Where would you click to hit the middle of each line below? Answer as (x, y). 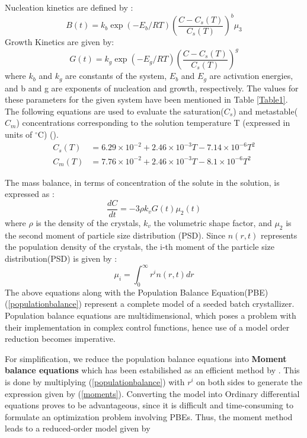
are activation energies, (251, 76)
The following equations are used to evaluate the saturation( (114, 111)
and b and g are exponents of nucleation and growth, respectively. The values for (152, 88)
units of (19, 134)
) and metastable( (266, 111)
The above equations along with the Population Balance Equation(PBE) (137, 292)
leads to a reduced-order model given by (78, 428)
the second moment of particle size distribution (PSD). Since (115, 235)
